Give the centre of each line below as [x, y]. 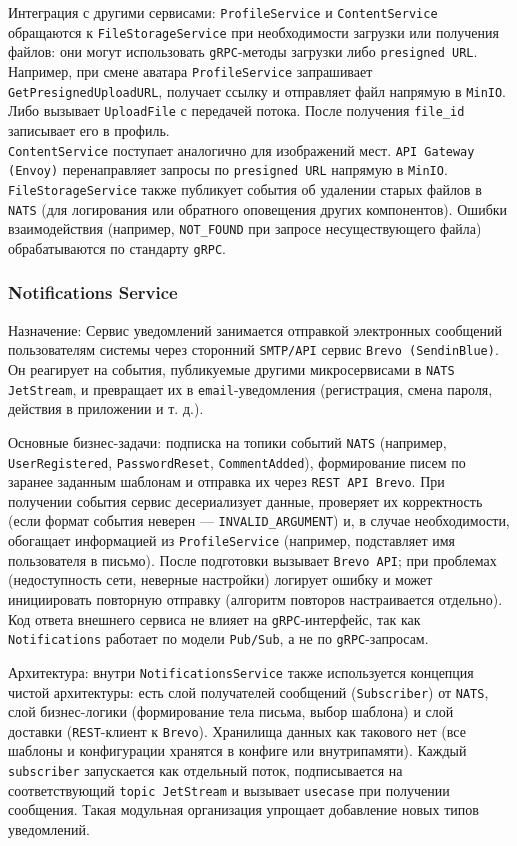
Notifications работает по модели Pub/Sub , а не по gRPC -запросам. [218, 638]
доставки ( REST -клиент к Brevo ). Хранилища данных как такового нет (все [237, 730]
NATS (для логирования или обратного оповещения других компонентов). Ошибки [258, 208]
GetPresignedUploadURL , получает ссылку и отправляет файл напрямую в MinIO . [257, 90]
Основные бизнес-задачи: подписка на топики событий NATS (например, [227, 441]
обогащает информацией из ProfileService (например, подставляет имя [231, 540]
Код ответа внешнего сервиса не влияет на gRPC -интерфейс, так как [214, 618]
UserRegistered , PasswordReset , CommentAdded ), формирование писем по [237, 461]
